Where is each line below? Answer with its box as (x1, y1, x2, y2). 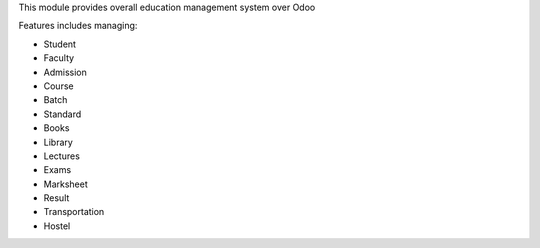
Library (43, 136, 74, 148)
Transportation (43, 206, 105, 218)
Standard (43, 108, 82, 120)
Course (43, 80, 74, 92)
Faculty (43, 52, 75, 64)
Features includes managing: (18, 20, 138, 32)
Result (43, 192, 70, 204)
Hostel (43, 220, 71, 232)
